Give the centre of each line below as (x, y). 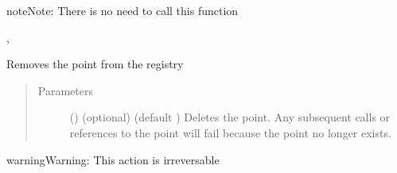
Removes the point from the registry (95, 64)
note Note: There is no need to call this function (123, 10)
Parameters (65, 90)
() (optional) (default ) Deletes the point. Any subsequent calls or (230, 117)
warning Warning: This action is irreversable (113, 159)
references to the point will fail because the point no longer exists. (230, 132)
